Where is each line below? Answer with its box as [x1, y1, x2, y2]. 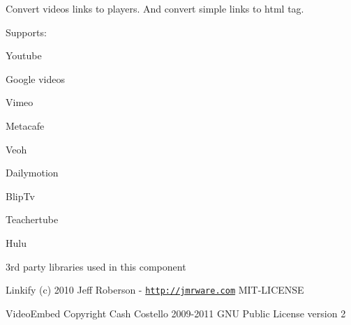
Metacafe [6, 118, 45, 133]
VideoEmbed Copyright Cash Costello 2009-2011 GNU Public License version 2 [6, 305, 346, 320]
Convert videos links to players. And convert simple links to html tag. [6, 1, 304, 15]
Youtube [6, 48, 42, 63]
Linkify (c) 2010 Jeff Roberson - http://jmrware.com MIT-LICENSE [6, 282, 304, 297]
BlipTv [6, 188, 35, 203]
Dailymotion [6, 165, 59, 180]
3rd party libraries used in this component [6, 259, 186, 273]
